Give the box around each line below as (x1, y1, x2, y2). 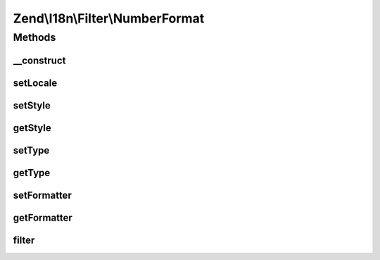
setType (13, 144, 50, 156)
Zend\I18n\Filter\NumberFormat (13, 11, 205, 26)
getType (13, 166, 51, 179)
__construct (13, 54, 66, 66)
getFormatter (13, 211, 73, 223)
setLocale (13, 77, 58, 89)
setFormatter (13, 189, 72, 201)
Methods (13, 31, 56, 44)
